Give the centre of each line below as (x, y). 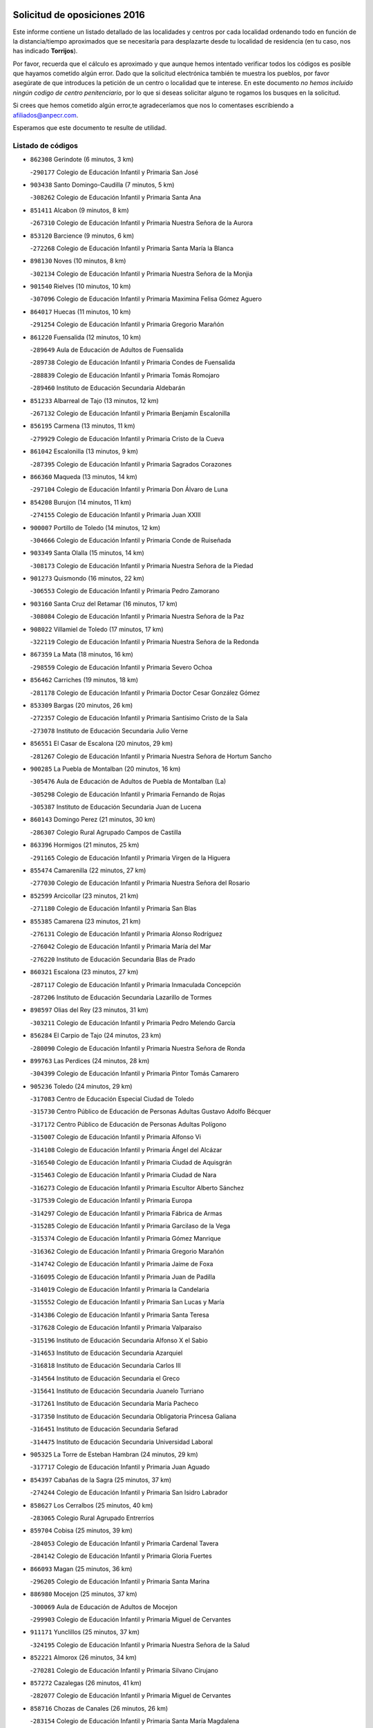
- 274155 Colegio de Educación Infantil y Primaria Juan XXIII (115, 515)
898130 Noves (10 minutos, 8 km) (78, 261)
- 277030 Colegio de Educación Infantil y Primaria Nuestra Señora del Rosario (140, 883)
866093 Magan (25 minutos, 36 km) (81, 1568)
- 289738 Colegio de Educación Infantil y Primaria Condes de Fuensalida (133, 362)
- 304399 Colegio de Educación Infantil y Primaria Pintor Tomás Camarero (135, 1073)
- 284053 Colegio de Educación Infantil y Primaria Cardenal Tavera (124, 1543)
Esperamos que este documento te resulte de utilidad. (90, 128)
